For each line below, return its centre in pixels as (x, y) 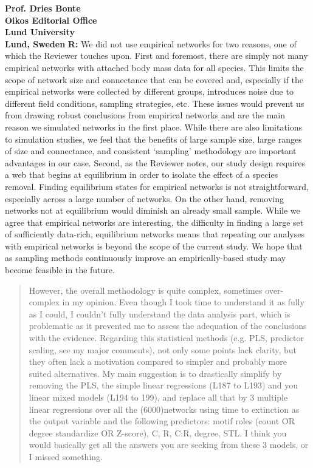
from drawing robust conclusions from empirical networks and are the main (145, 115)
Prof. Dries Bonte (43, 8)
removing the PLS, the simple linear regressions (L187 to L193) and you (163, 385)
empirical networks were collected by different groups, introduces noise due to (149, 91)
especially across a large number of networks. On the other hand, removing (145, 198)
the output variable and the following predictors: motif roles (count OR (162, 421)
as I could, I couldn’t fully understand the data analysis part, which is (160, 314)
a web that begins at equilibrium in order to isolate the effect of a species (142, 175)
